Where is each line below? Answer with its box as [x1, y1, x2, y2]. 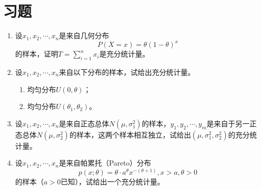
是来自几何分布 [59, 30, 109, 41]
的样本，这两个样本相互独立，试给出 [69, 129, 191, 140]
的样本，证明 [15, 48, 58, 59]
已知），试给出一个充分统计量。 [60, 176, 164, 186]
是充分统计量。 [99, 48, 150, 59]
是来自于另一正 [206, 118, 257, 128]
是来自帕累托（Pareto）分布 [59, 157, 151, 168]
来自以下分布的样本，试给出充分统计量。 [59, 67, 195, 77]
